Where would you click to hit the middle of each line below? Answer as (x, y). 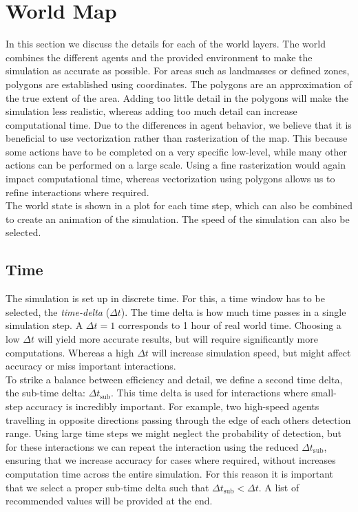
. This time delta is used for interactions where (209, 393)
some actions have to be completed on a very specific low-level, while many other (177, 151)
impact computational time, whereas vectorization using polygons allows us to (170, 179)
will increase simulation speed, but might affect (251, 352)
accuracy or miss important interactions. (91, 366)
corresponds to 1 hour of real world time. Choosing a (230, 325)
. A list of (279, 487)
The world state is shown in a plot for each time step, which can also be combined (179, 205)
